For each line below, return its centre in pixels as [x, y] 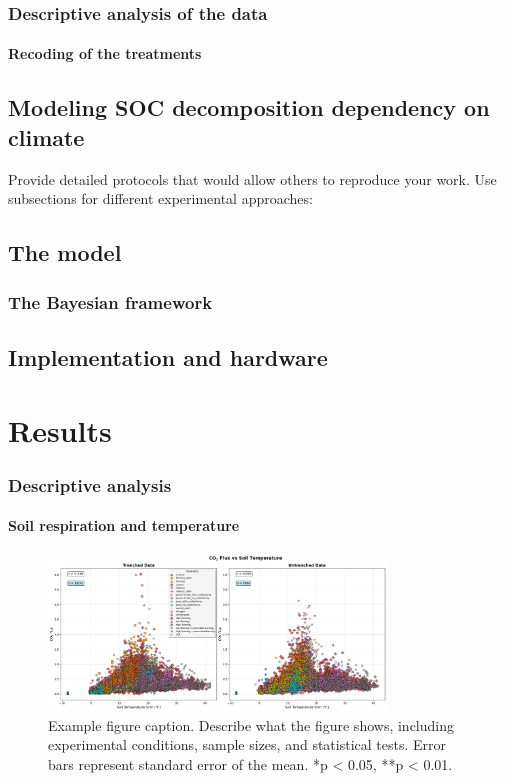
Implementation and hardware [168, 356]
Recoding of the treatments [105, 53]
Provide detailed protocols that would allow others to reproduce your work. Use [252, 178]
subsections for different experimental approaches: [160, 198]
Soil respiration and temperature [124, 525]
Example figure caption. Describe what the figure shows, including [251, 724]
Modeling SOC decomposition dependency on [249, 107]
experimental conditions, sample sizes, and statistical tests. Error [247, 744]
